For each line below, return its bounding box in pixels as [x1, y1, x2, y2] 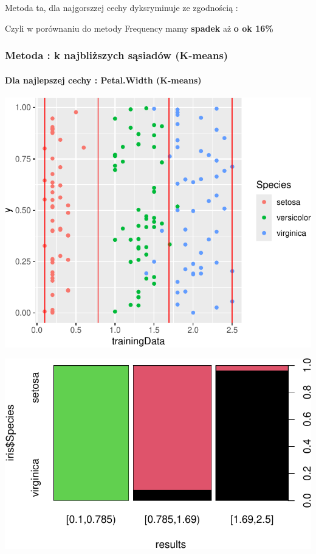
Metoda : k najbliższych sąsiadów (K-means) [5, 48, 228, 63]
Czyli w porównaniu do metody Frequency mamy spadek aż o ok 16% [5, 21, 273, 34]
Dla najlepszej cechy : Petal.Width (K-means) [5, 73, 202, 86]
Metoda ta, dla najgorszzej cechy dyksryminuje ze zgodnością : [5, 1, 238, 13]
